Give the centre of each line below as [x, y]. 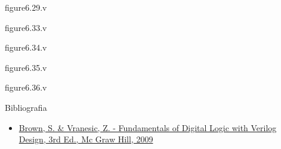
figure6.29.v [26, 7]
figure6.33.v [26, 27]
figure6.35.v [26, 67]
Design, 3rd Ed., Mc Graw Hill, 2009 [86, 139]
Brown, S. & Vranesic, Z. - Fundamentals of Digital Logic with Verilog [148, 127]
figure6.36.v [26, 87]
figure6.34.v [26, 47]
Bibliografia [26, 107]
